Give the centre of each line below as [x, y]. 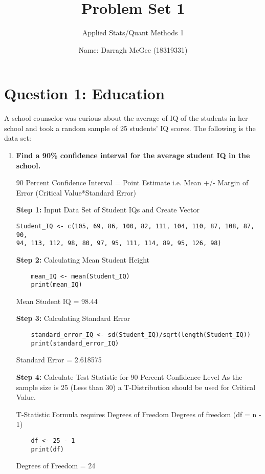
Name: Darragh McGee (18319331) [133, 49]
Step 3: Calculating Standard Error [73, 318]
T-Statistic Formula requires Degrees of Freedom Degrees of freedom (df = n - [139, 414]
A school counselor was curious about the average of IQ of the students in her [126, 118]
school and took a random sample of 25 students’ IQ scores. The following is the [130, 128]
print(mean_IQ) [57, 285]
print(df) [47, 449]
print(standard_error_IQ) [75, 343]
